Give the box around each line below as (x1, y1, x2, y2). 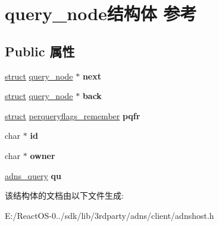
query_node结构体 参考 (5, 1, 197, 26)
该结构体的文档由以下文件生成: (5, 189, 124, 202)
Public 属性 (5, 42, 75, 60)
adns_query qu (5, 169, 61, 182)
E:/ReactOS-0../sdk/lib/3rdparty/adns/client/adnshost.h (5, 209, 214, 221)
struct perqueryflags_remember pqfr (5, 109, 140, 122)
